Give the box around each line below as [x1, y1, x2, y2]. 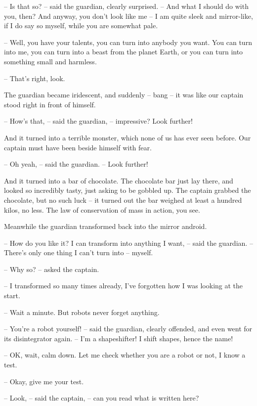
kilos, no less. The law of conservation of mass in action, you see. [4, 204, 200, 215]
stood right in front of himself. [4, 99, 96, 109]
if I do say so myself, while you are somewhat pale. [4, 20, 158, 31]
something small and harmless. [4, 56, 97, 66]
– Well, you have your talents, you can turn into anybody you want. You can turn [4, 37, 252, 47]
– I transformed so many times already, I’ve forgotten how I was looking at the [4, 280, 243, 291]
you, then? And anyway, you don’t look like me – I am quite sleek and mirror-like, [4, 10, 253, 21]
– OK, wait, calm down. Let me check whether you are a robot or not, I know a [4, 350, 246, 360]
